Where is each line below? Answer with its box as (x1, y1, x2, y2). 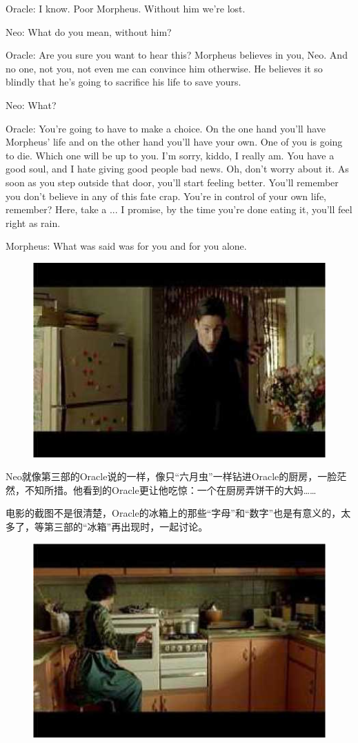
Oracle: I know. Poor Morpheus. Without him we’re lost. (6, 1, 246, 15)
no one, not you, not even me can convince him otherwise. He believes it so (6, 61, 323, 75)
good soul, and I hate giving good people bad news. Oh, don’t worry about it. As (6, 161, 349, 176)
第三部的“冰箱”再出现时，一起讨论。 (43, 519, 208, 533)
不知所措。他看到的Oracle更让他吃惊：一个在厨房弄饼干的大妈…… (24, 482, 317, 497)
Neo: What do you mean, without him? (6, 24, 172, 39)
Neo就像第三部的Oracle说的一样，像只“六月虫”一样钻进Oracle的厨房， (6, 469, 318, 484)
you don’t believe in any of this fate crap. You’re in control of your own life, (6, 188, 326, 203)
